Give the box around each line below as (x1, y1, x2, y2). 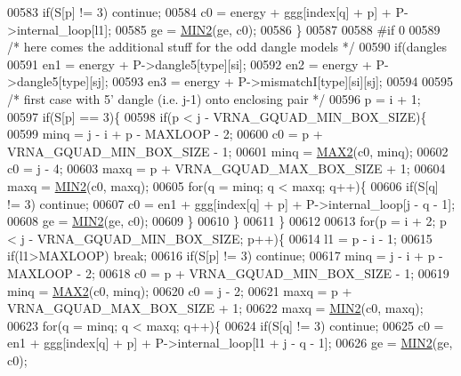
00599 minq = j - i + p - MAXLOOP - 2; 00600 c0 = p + (7, 124, 323, 143)
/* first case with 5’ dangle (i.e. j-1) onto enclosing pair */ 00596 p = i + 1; (7, 89, 421, 108)
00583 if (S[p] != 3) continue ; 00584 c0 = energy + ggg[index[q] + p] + (7, 3, 392, 20)
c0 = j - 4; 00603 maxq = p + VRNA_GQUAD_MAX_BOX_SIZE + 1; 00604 (7, 159, 446, 178)
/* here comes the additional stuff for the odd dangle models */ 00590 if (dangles (7, 37, 447, 56)
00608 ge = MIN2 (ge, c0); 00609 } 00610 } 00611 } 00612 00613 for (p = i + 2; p (7, 212, 447, 230)
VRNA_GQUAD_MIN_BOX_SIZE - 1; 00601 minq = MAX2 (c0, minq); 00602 (7, 141, 449, 160)
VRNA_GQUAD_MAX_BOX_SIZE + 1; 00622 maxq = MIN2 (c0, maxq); (7, 299, 424, 317)
